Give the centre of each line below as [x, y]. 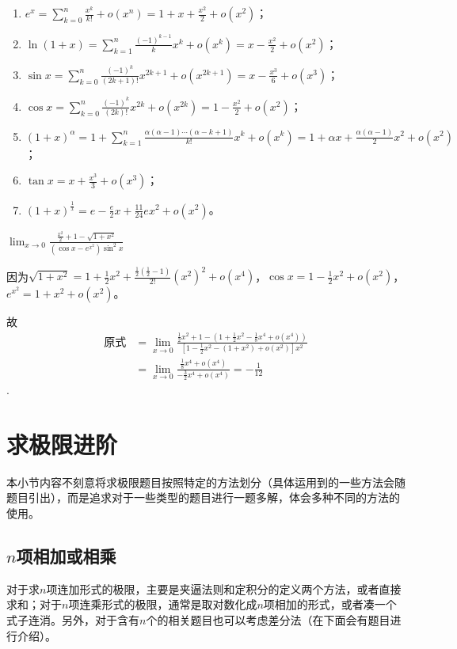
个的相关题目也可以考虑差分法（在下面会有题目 [268, 620]
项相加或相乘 [66, 556]
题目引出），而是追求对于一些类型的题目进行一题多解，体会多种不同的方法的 [203, 497]
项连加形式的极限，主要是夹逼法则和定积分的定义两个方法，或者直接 [224, 588]
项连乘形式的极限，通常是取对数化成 [163, 604]
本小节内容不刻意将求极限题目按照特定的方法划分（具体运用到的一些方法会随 [206, 482]
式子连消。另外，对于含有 [73, 620]
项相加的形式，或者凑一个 [330, 604]
